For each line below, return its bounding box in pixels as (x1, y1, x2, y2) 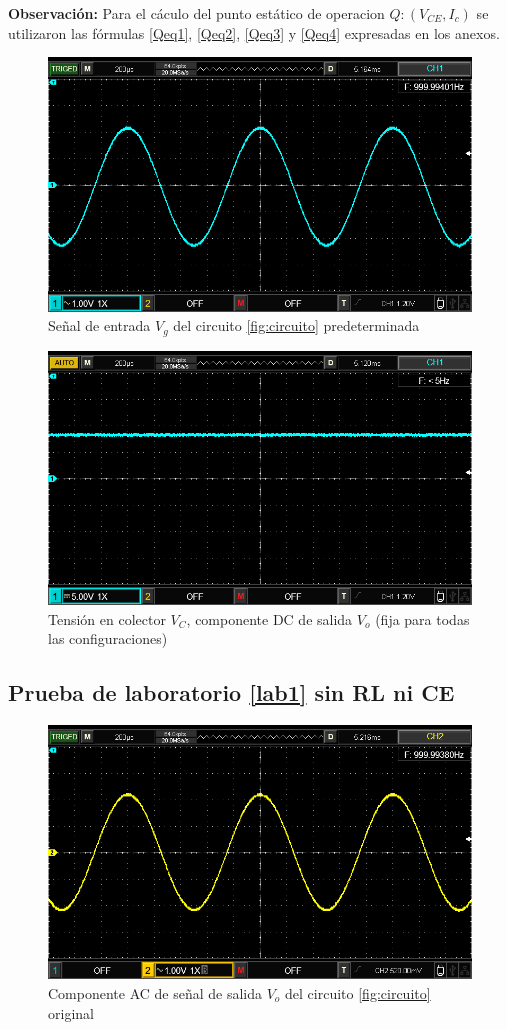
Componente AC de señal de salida (48, 982, 263, 1003)
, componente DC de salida (186, 608, 353, 629)
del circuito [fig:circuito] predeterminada (173, 315, 420, 336)
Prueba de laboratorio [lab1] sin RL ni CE (8, 677, 455, 708)
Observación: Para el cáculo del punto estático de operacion (8, 3, 385, 23)
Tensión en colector (48, 608, 166, 629)
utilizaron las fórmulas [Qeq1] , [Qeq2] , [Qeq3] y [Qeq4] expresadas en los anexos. (8, 22, 500, 43)
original (48, 1002, 94, 1023)
